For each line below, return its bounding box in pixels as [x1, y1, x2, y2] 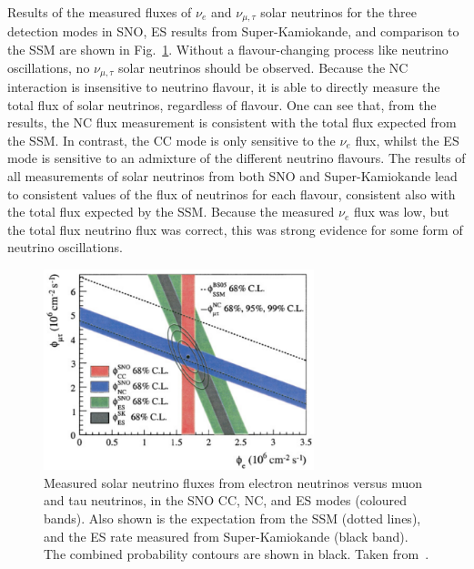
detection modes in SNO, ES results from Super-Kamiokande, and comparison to [7, 22, 459, 41]
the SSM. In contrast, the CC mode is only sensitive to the [7, 130, 336, 149]
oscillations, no [7, 57, 90, 76]
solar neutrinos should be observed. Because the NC [118, 57, 408, 76]
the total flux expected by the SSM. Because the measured [7, 202, 335, 221]
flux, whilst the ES [355, 130, 459, 149]
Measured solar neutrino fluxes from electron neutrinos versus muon [44, 472, 423, 492]
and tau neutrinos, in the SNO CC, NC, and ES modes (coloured [44, 491, 408, 510]
